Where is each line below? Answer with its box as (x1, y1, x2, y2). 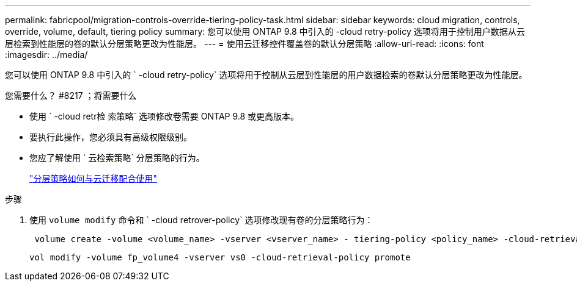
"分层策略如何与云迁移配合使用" (29, 173, 158, 184)
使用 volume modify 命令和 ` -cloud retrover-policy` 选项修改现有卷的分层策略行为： (29, 215, 373, 225)
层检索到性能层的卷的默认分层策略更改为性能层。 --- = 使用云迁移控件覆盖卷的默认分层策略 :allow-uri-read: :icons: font (5, 38, 484, 49)
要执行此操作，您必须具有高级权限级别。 (29, 132, 192, 142)
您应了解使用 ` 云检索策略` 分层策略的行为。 (29, 152, 205, 163)
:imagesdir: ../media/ (5, 49, 88, 60)
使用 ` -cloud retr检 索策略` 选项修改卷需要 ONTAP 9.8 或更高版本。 (29, 111, 300, 121)
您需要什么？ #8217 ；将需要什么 (5, 90, 137, 101)
